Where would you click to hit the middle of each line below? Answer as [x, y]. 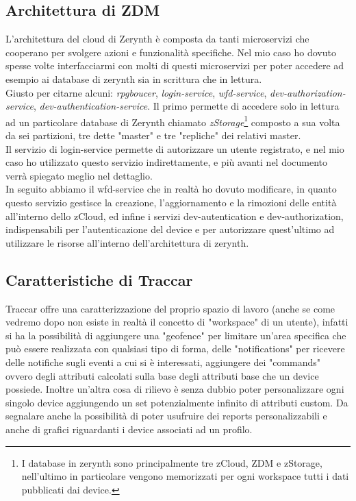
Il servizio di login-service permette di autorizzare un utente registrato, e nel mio [175, 148]
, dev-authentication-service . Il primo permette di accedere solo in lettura [186, 106]
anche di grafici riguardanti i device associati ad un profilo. [129, 429]
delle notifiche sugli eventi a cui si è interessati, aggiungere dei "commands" [163, 362]
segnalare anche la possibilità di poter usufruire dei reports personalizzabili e [166, 416]
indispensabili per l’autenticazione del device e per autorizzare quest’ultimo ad [170, 229]
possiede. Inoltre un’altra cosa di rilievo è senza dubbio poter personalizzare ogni [175, 389]
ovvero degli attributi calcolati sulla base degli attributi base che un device [162, 375]
